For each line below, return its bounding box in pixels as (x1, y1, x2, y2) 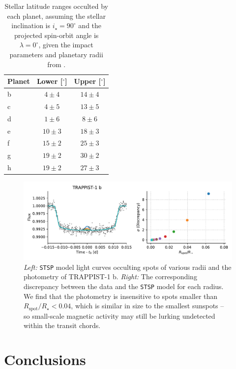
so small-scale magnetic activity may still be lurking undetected (24, 310, 215, 321)
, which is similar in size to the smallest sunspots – (71, 300, 224, 311)
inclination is (11, 20, 50, 31)
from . (47, 59, 66, 69)
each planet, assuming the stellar (7, 10, 106, 21)
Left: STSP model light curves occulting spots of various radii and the (24, 261, 232, 272)
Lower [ (36, 76, 63, 86)
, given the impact (38, 39, 93, 50)
